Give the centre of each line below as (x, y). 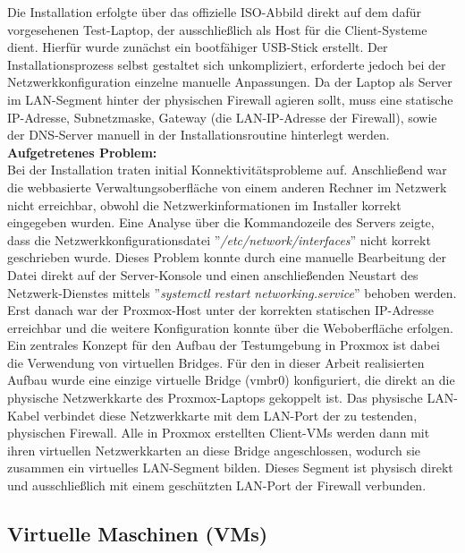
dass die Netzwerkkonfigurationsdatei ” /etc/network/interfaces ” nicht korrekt (219, 239)
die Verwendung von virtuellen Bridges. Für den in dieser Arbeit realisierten (216, 362)
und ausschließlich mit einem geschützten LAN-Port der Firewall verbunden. (217, 485)
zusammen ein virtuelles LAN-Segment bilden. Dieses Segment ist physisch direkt (230, 468)
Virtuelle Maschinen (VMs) (138, 534)
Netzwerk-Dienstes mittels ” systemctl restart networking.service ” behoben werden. (232, 292)
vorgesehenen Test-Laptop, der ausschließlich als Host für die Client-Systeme (217, 29)
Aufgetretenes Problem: (82, 152)
